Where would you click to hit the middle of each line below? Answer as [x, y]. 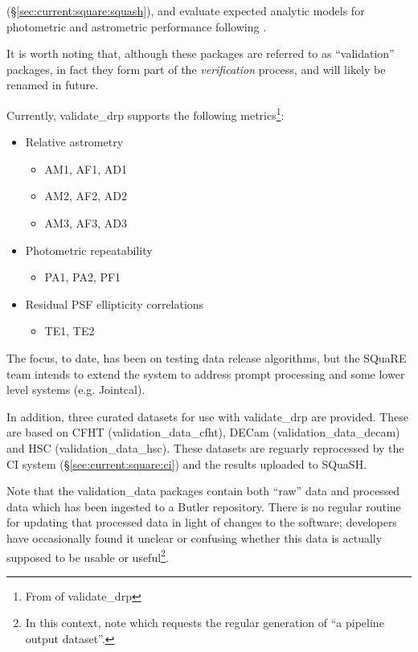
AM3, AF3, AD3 [86, 223]
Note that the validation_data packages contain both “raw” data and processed [203, 491]
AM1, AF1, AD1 [86, 168]
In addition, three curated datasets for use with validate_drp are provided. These [207, 416]
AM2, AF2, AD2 [86, 196]
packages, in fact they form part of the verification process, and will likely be [196, 69]
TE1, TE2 [70, 331]
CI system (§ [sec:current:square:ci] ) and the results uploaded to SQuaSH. [187, 463]
